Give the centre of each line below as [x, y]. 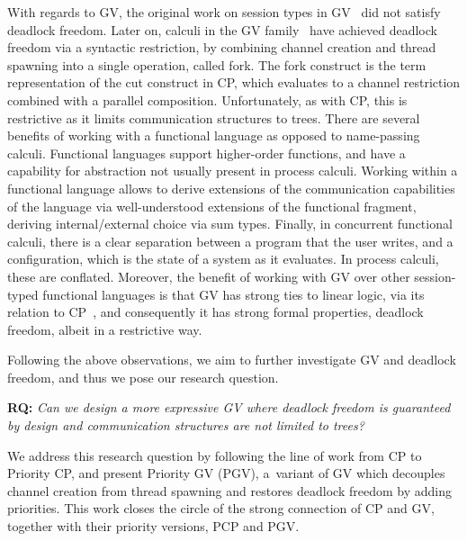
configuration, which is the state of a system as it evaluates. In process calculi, [223, 259]
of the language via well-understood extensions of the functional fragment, [212, 206]
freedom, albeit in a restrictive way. [105, 329]
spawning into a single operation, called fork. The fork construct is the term [217, 64]
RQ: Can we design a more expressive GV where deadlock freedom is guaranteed [229, 407]
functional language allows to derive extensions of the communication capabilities [231, 188]
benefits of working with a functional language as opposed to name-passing [214, 135]
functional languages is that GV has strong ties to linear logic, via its [233, 294]
